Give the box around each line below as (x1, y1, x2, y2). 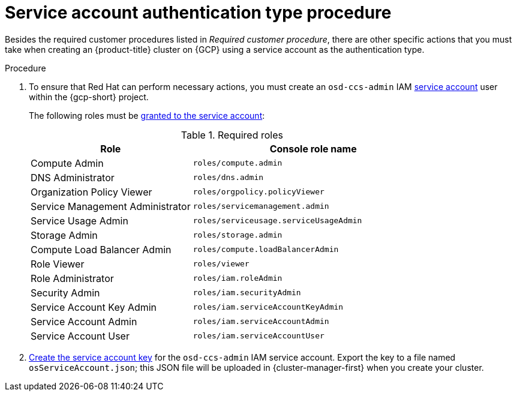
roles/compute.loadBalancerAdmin (193, 245, 339, 254)
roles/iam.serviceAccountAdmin (193, 317, 329, 326)
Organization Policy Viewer (31, 185, 152, 198)
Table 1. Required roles (181, 128, 283, 141)
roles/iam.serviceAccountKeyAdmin (193, 302, 344, 312)
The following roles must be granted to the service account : (29, 110, 265, 121)
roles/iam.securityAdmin (193, 288, 301, 298)
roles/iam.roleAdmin (193, 274, 282, 283)
